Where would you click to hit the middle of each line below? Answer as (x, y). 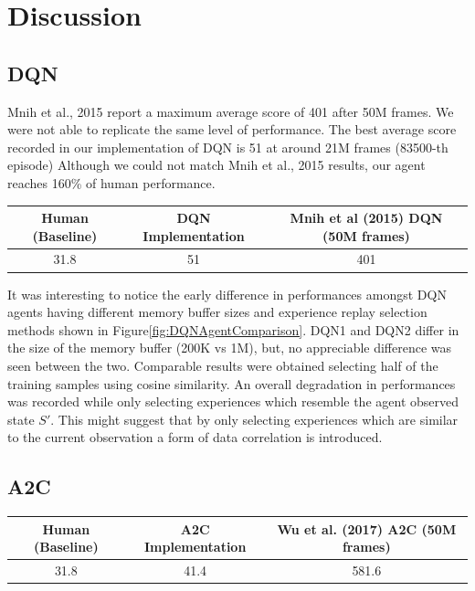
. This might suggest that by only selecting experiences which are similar (254, 419)
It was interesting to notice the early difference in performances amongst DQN (227, 294)
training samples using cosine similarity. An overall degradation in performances (232, 383)
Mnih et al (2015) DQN (366, 218)
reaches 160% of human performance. (111, 182)
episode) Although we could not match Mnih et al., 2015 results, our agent (216, 165)
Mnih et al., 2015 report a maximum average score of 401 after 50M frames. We (231, 111)
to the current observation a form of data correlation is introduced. (195, 437)
